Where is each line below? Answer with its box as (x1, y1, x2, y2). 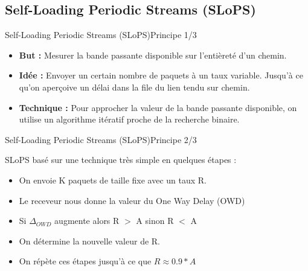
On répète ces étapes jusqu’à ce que (19, 255, 152, 267)
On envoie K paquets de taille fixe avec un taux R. (19, 173, 207, 186)
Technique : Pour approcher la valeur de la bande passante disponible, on (19, 101, 297, 113)
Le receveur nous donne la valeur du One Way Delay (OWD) (19, 194, 245, 206)
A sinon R (136, 214, 174, 227)
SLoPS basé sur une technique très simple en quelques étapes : (5, 153, 237, 166)
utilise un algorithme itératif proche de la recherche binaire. (19, 113, 240, 126)
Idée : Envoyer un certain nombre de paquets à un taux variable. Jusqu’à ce (19, 69, 303, 81)
